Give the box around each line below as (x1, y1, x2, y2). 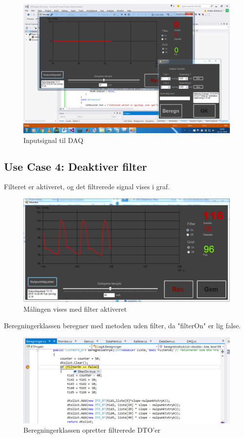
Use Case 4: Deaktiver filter (4, 159, 147, 174)
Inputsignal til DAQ (23, 135, 83, 145)
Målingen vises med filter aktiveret (23, 303, 127, 314)
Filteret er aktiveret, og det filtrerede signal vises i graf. (4, 181, 170, 192)
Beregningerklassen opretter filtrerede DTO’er (23, 425, 161, 435)
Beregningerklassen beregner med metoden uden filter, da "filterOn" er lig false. (4, 320, 241, 330)
